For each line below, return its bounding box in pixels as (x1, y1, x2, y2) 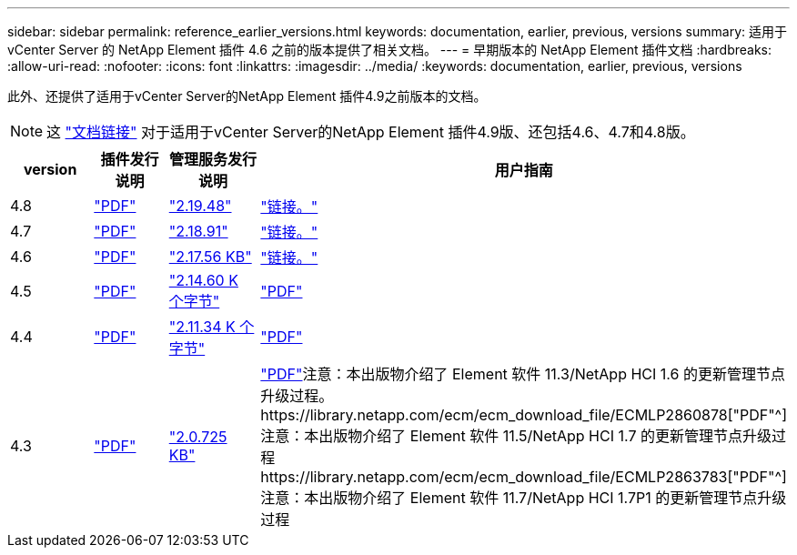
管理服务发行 (169, 150, 257, 168)
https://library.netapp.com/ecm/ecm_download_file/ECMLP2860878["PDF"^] (260, 406, 787, 424)
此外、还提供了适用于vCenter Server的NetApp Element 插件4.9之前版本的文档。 (7, 88, 487, 104)
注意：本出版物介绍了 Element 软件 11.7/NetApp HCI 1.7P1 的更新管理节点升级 (260, 489, 787, 507)
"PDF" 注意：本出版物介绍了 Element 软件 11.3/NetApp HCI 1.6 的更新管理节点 (260, 365, 785, 383)
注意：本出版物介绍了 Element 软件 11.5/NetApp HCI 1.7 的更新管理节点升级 (260, 427, 772, 445)
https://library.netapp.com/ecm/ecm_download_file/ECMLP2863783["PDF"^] (260, 468, 787, 486)
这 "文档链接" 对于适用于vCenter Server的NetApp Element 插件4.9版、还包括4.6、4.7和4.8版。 (46, 123, 695, 141)
